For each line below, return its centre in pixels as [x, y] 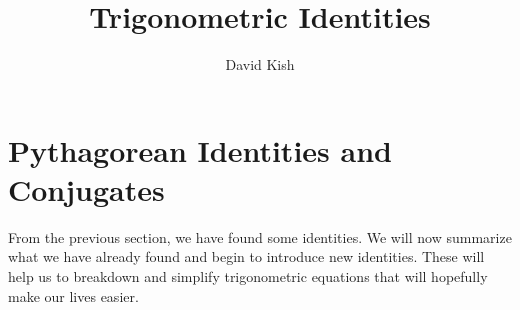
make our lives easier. [73, 295]
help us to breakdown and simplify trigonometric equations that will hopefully [248, 276]
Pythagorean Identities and [200, 149]
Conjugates [86, 188]
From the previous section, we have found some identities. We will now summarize [260, 236]
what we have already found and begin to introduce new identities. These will [246, 256]
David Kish [260, 64]
